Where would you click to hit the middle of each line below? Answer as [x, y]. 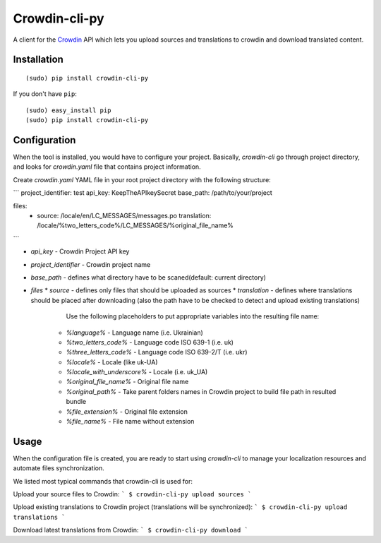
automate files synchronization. [59, 468]
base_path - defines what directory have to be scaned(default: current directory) [148, 277]
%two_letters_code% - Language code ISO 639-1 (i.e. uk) [150, 342]
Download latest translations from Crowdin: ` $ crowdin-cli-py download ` [131, 530]
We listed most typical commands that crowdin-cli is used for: [103, 481]
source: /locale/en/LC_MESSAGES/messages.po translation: [124, 215]
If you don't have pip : [45, 94]
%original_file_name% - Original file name [127, 382]
